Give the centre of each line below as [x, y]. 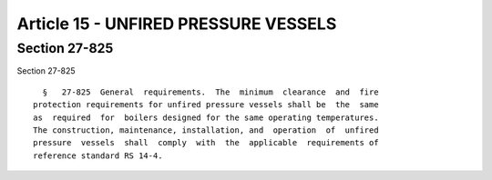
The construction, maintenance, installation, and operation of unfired [206, 130]
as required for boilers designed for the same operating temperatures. [206, 117]
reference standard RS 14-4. [98, 155]
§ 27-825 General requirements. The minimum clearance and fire [210, 92]
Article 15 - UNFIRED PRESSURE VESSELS [177, 24]
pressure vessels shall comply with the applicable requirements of [206, 143]
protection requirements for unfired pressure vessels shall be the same [206, 105]
